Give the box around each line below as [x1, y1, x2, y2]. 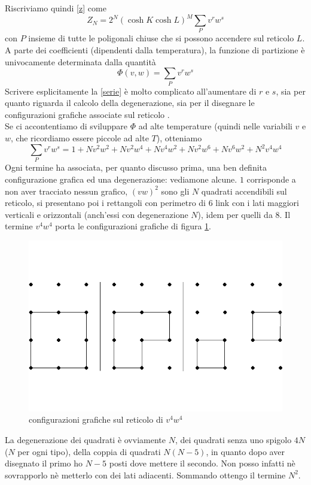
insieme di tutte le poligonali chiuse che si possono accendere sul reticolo [28, 32, 294, 44]
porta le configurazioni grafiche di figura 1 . [55, 220, 212, 232]
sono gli [161, 184, 190, 197]
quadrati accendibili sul [201, 184, 287, 197]
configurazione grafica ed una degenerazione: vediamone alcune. [5, 172, 237, 185]
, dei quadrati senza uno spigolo [175, 433, 292, 445]
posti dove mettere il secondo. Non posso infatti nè [109, 457, 295, 469]
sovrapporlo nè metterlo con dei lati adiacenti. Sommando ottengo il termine [5, 468, 286, 481]
